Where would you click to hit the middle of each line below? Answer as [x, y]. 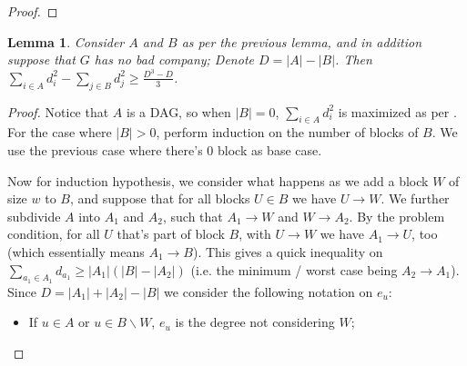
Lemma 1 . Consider [66, 41]
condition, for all [54, 234]
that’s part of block [171, 234]
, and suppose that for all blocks [160, 198]
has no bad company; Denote [174, 59]
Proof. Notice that [58, 111]
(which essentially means [76, 252]
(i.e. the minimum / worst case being [294, 269]
